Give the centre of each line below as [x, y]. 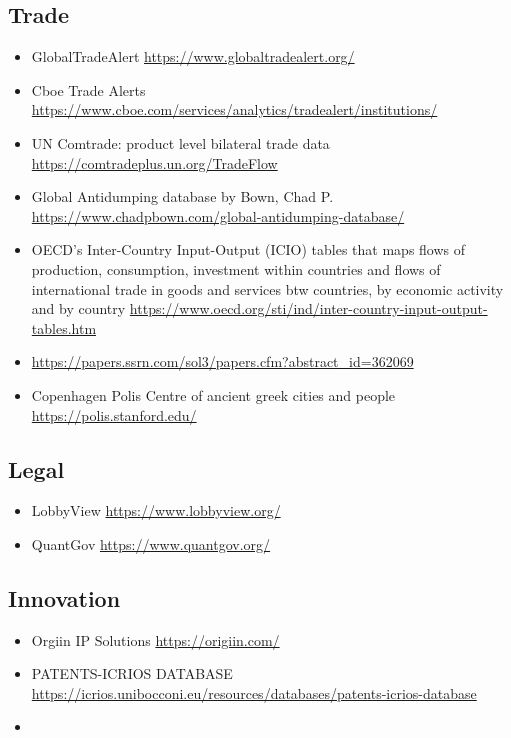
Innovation [64, 597]
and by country [78, 308]
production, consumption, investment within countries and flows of [236, 268]
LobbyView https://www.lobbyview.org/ [156, 510]
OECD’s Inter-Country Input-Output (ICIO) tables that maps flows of [248, 249]
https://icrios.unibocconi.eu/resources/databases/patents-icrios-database [254, 692]
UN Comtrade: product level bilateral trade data [180, 142]
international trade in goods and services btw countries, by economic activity [267, 288]
